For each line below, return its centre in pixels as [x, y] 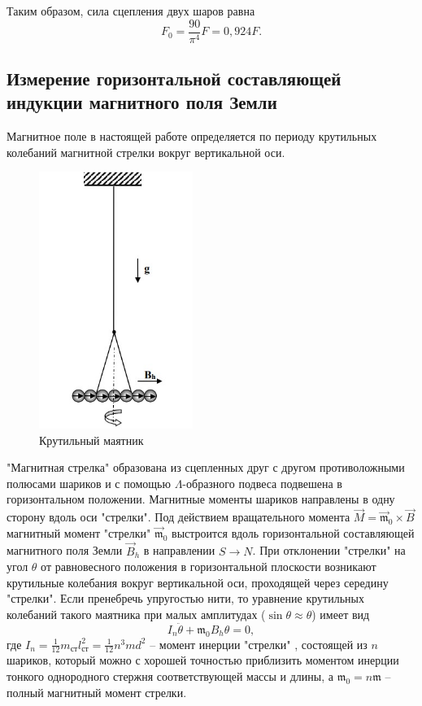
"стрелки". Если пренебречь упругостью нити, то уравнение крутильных [185, 598]
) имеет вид [341, 614]
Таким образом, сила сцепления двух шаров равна [131, 11]
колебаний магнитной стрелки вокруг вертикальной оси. [146, 152]
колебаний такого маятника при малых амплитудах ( [136, 614]
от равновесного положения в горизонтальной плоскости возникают [209, 567]
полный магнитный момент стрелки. [97, 692]
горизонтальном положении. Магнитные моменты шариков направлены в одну [201, 499]
